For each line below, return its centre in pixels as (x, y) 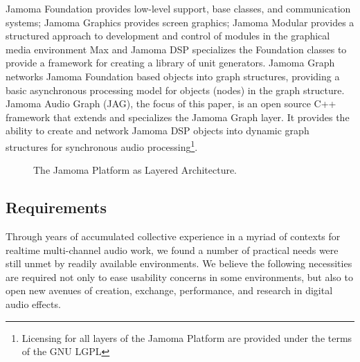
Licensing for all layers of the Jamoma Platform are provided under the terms (187, 337)
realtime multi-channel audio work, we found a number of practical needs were (172, 250)
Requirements (56, 207)
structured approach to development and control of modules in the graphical (168, 36)
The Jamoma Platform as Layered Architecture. (135, 170)
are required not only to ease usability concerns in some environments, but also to (179, 277)
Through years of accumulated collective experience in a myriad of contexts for (173, 236)
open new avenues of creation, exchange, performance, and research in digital (169, 290)
